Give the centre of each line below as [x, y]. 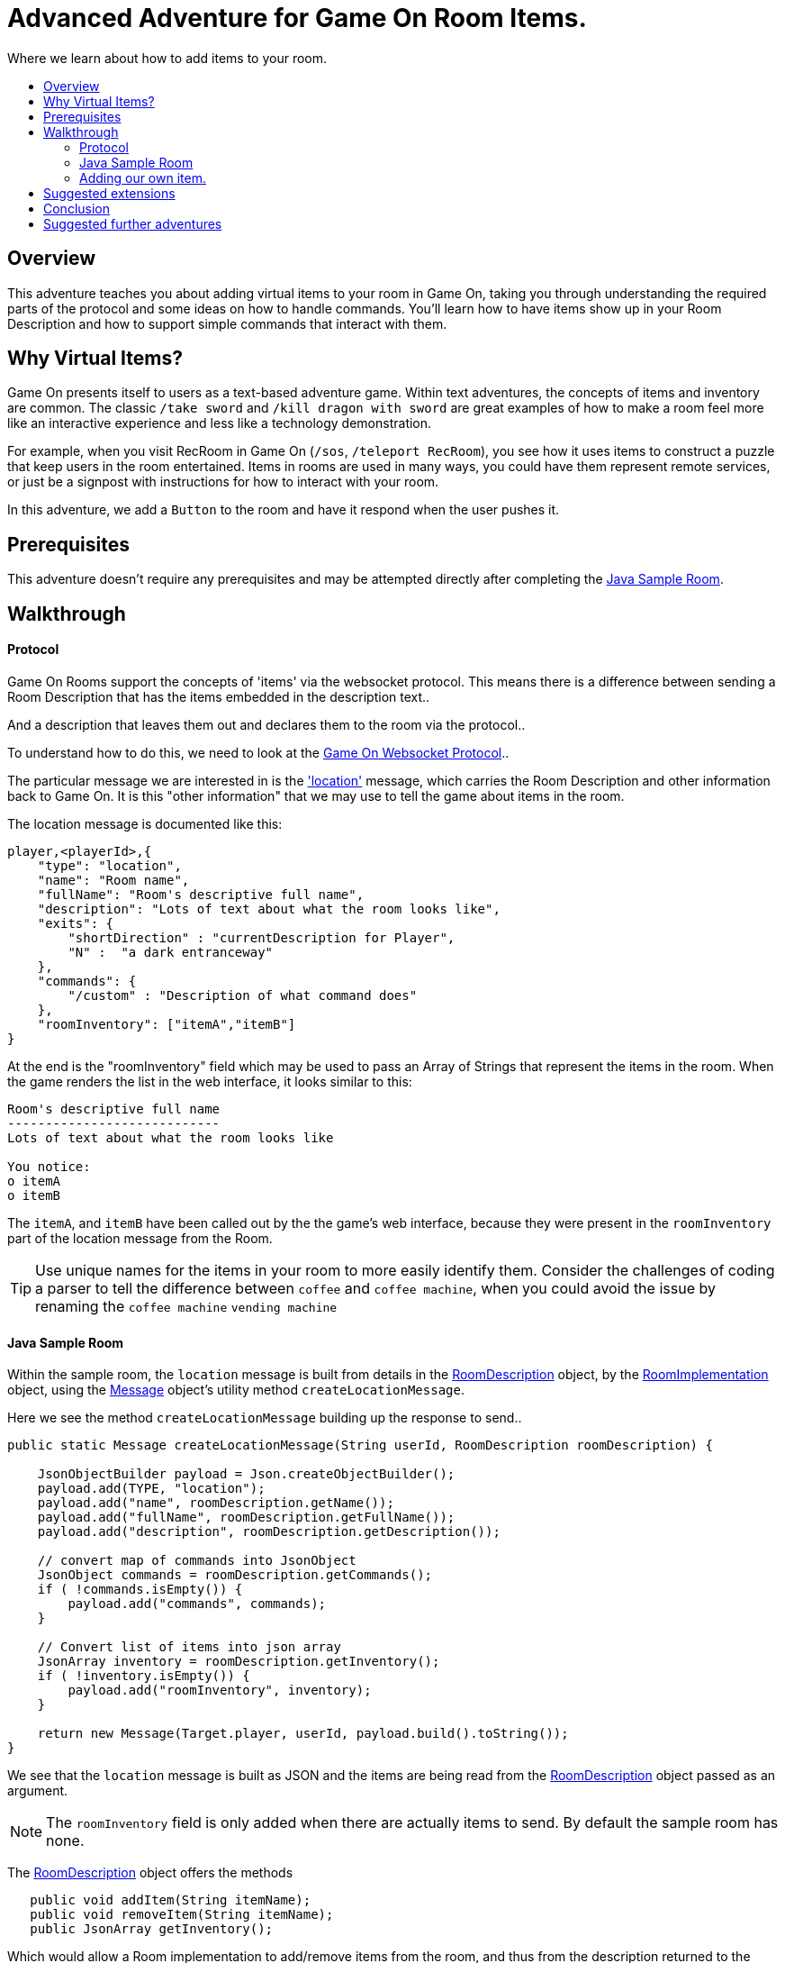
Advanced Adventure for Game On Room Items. [297, 18]
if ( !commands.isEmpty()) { [140, 1590]
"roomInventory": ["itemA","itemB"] [167, 1024]
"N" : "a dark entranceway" [171, 952]
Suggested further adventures [133, 223]
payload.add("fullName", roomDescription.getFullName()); [246, 1518]
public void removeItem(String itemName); [182, 1915]
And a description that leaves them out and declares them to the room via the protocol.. [266, 724]
